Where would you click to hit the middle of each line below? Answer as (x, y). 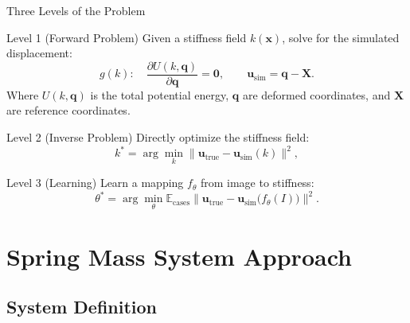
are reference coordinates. (68, 110)
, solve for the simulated (341, 37)
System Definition (82, 307)
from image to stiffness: (257, 183)
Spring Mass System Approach (179, 256)
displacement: (39, 53)
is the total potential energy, (160, 94)
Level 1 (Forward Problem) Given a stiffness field (127, 37)
